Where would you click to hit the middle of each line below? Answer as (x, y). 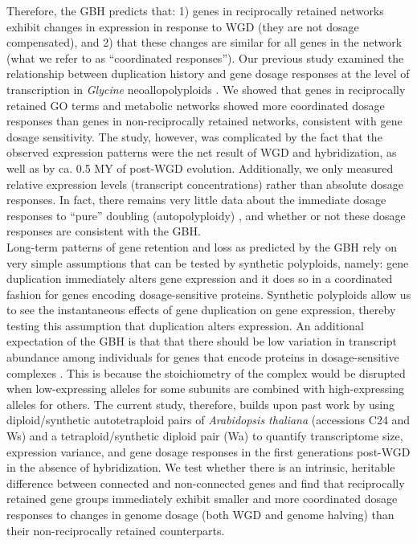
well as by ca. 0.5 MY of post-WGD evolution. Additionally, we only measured (200, 168)
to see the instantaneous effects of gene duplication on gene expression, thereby (201, 310)
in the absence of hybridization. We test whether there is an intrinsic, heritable (201, 467)
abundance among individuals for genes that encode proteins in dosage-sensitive (203, 357)
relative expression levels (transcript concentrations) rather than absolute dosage (205, 184)
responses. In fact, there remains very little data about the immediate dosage (196, 200)
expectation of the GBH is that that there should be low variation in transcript (202, 341)
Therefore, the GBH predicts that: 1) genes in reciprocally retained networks (195, 10)
